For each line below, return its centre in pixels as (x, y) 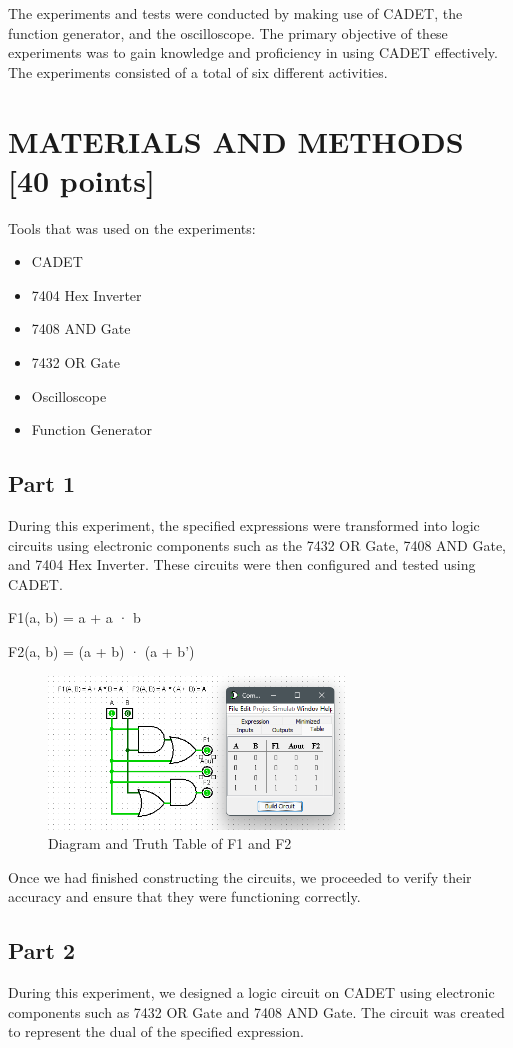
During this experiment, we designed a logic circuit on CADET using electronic (251, 992)
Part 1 (42, 483)
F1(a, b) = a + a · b (74, 617)
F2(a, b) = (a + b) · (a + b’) (101, 651)
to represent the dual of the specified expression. (156, 1031)
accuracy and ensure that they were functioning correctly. (184, 896)
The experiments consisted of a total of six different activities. (198, 71)
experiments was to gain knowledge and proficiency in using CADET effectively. (253, 52)
